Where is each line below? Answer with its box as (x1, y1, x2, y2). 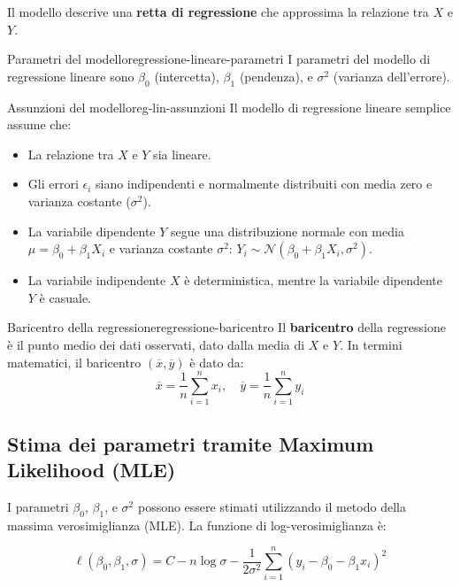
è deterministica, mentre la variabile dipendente (184, 271, 443, 290)
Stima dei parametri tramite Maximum (7, 429, 374, 457)
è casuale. (39, 288, 91, 306)
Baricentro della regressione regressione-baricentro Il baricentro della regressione (7, 318, 447, 336)
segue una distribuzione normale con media (171, 221, 404, 240)
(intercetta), (154, 66, 219, 85)
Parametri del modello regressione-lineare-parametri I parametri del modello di (7, 50, 431, 68)
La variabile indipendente (27, 271, 166, 290)
